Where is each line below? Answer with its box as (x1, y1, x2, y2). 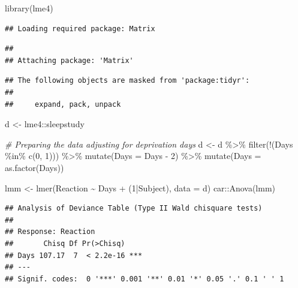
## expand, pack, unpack (5, 100, 121, 109)
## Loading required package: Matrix (5, 24, 155, 33)
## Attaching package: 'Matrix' (5, 56, 134, 65)
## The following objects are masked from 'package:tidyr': (5, 76, 250, 85)
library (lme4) (5, 2, 53, 14)
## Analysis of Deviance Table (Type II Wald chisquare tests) (5, 204, 263, 213)
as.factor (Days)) (5, 161, 64, 173)
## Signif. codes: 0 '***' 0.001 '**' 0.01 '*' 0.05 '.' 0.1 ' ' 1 (5, 274, 284, 283)
